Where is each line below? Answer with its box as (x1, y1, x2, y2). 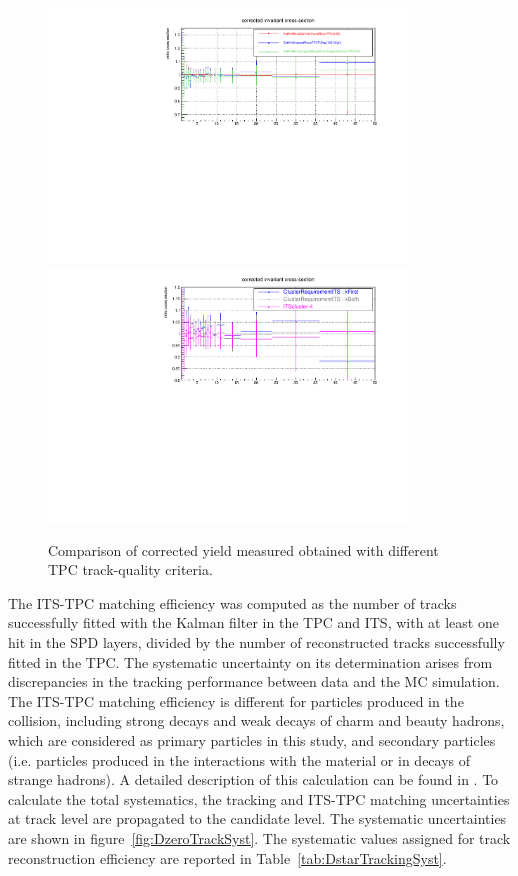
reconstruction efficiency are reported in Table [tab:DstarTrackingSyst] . (8, 847, 447, 868)
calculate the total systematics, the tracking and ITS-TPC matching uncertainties (8, 788, 510, 809)
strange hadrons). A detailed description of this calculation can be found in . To (8, 769, 499, 790)
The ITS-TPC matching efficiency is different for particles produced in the (8, 690, 464, 711)
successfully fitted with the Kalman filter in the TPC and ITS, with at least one (8, 612, 499, 633)
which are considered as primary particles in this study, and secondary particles (8, 729, 496, 750)
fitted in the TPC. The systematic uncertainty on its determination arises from (8, 651, 493, 672)
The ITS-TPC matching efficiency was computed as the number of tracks (8, 592, 457, 613)
